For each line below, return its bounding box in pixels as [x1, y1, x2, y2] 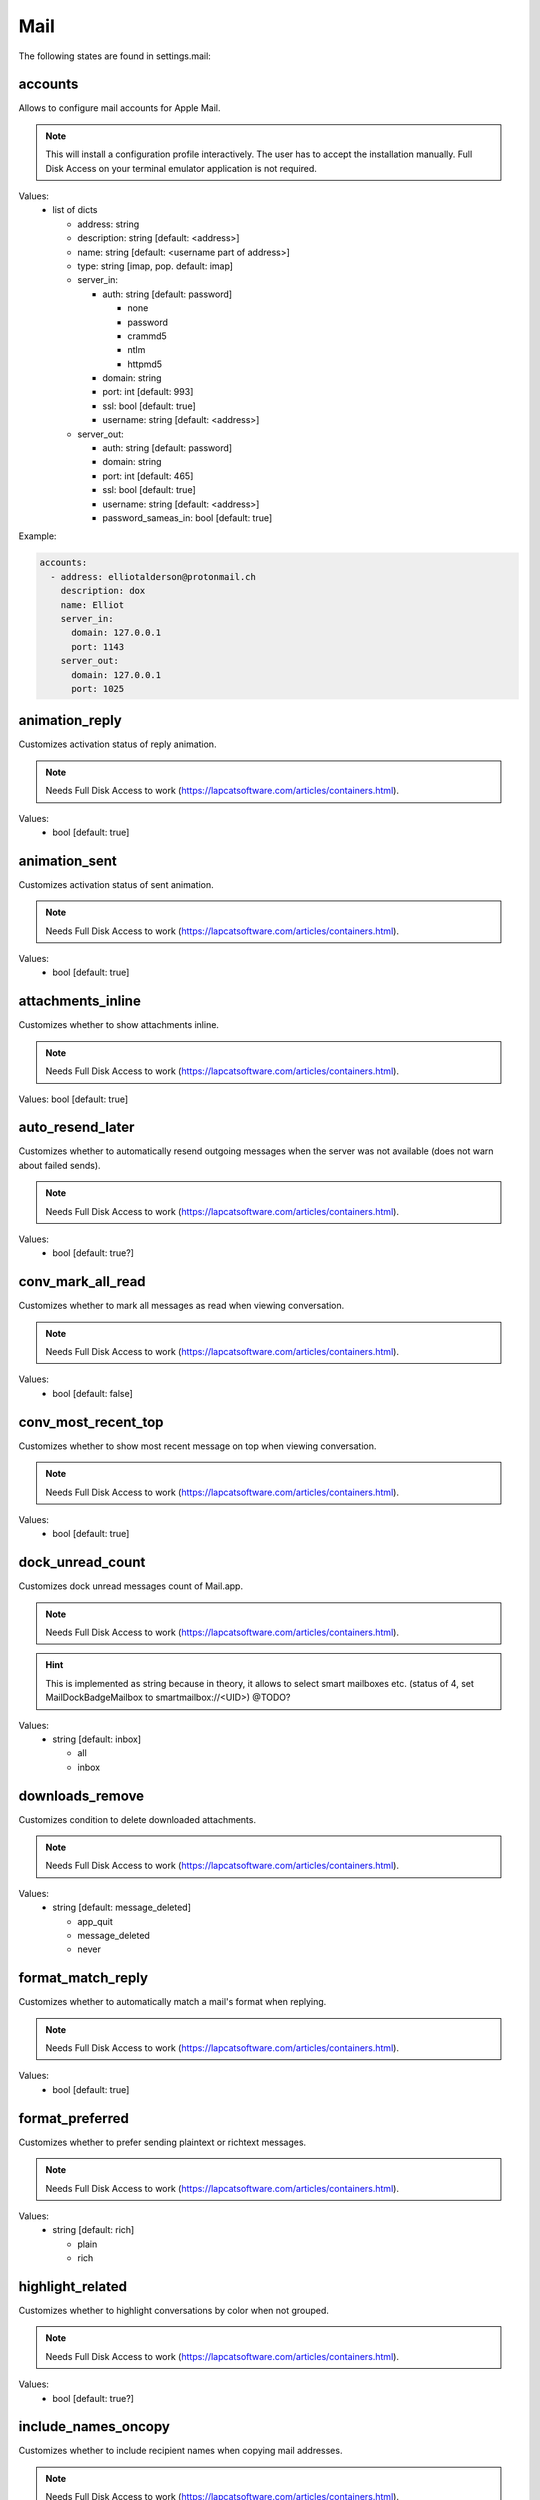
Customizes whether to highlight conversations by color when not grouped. [18, 2304, 330, 2316]
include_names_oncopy [18, 2418, 170, 2435]
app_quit [77, 1915, 114, 1927]
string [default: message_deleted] [52, 1901, 192, 1914]
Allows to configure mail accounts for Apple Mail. [18, 102, 221, 114]
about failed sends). [18, 1159, 101, 1171]
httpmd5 [127, 358, 163, 370]
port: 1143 [71, 641, 125, 652]
